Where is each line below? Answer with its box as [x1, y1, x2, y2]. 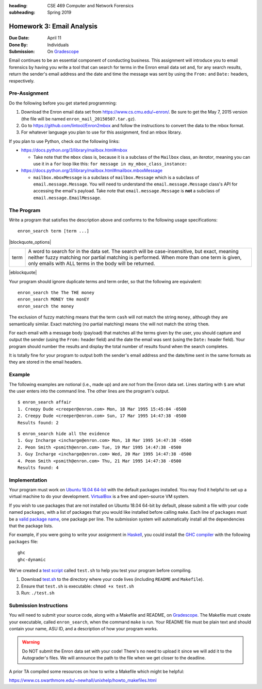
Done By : [9, 42, 28, 48]
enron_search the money [17, 303, 74, 309]
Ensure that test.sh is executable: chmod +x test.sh [21, 583, 134, 589]
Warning [22, 639, 40, 645]
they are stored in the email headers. [9, 359, 82, 365]
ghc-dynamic [17, 556, 46, 562]
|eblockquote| [9, 269, 37, 275]
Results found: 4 [17, 465, 59, 471]
